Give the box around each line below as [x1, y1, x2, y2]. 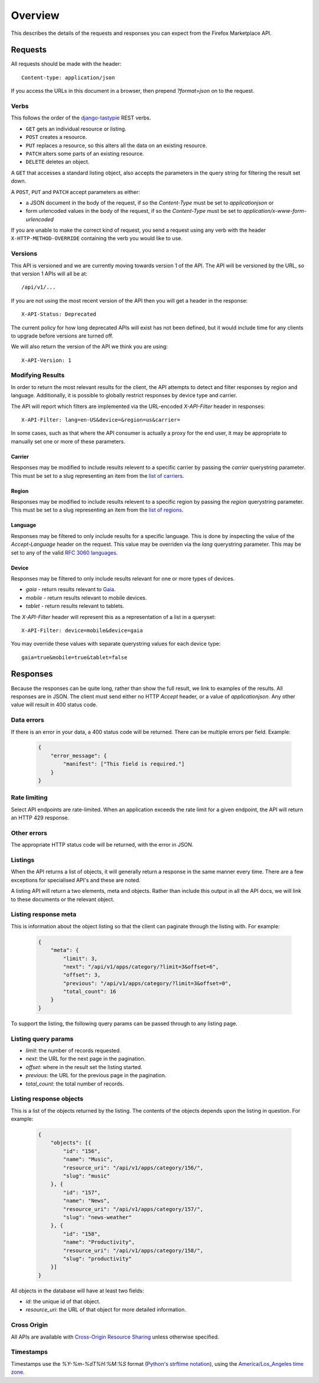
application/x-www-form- [243, 208, 307, 215]
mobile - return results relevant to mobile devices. [25, 594, 147, 601]
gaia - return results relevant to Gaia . [25, 586, 116, 593]
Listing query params [11, 1035, 74, 1043]
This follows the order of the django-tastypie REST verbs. [11, 114, 151, 121]
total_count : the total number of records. [25, 1080, 124, 1087]
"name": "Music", [63, 1156, 113, 1163]
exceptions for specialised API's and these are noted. [11, 876, 141, 883]
